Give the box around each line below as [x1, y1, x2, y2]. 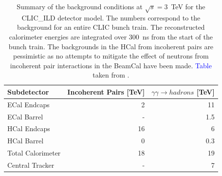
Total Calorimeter [7, 148, 61, 158]
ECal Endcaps [7, 99, 50, 109]
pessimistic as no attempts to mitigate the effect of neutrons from [13, 51, 209, 61]
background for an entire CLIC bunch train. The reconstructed [17, 22, 205, 32]
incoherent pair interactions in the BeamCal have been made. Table [10, 60, 212, 70]
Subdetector [7, 86, 49, 97]
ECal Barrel [7, 111, 43, 121]
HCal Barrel [7, 136, 44, 146]
